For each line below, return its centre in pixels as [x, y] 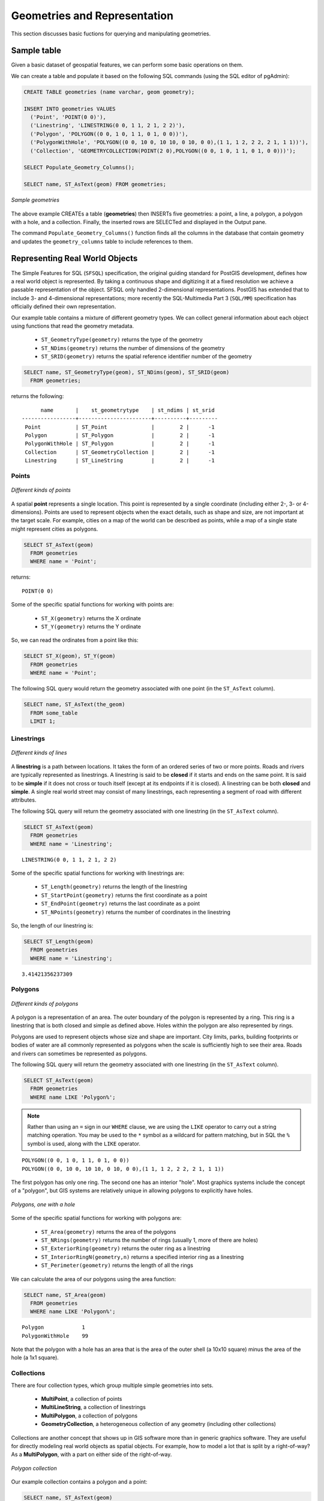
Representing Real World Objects [74, 258]
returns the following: [37, 396]
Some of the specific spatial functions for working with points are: [92, 605]
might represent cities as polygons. [55, 529]
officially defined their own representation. [64, 307]
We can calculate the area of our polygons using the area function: [94, 1279]
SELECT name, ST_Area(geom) [65, 1295]
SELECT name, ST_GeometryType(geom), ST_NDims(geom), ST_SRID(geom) [127, 373]
